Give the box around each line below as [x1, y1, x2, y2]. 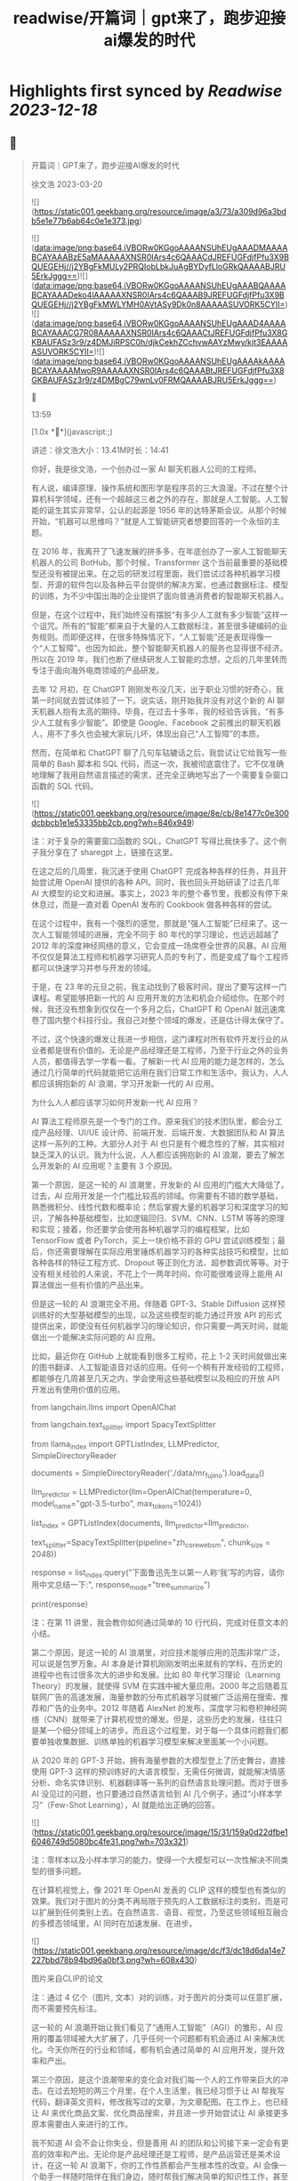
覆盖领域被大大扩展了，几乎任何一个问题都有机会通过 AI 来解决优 [46, 2033, 286, 2044]
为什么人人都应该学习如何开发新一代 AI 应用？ [30, 1097, 200, 1108]
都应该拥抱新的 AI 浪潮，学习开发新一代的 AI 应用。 [30, 1078, 220, 1088]
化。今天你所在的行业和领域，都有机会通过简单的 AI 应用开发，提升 [30, 2044, 278, 2056]
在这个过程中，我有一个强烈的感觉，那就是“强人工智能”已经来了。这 [30, 918, 280, 928]
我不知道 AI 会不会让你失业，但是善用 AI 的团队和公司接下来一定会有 [30, 2137, 282, 2149]
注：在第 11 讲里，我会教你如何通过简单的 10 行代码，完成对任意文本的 [30, 1617, 289, 1628]
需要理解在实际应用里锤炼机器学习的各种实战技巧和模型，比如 [61, 1247, 289, 1256]
